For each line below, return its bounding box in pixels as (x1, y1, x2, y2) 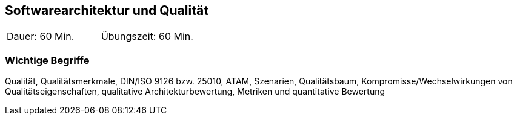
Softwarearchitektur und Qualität (5, 3, 208, 18)
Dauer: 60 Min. (7, 30, 75, 43)
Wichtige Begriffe (5, 54, 90, 66)
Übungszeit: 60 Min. (101, 30, 193, 43)
